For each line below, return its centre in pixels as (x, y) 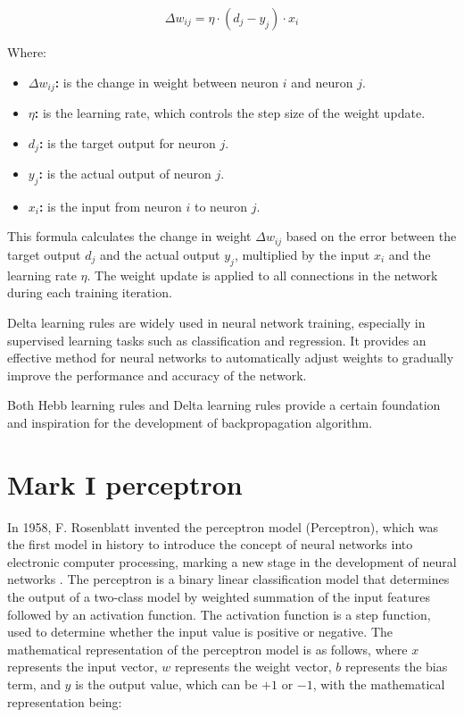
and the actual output (160, 254)
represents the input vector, (83, 667)
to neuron (221, 206)
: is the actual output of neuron (125, 174)
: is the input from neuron (110, 206)
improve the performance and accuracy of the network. (157, 375)
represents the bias (397, 667)
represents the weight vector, (253, 667)
